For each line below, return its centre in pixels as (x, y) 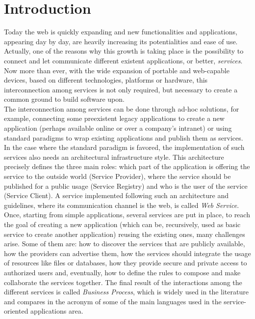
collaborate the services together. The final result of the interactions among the (123, 282)
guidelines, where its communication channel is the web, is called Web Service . (122, 205)
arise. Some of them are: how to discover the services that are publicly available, (125, 244)
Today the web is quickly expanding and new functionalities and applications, (121, 32)
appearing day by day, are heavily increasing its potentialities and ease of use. (121, 41)
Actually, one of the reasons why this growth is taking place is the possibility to (124, 51)
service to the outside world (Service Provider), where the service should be (117, 176)
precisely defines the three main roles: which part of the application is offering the (127, 166)
